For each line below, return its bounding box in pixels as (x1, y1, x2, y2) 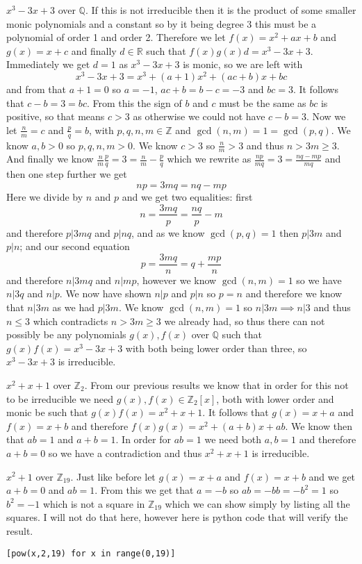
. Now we (306, 109, 346, 124)
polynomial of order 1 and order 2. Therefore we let (6, 30, 226, 44)
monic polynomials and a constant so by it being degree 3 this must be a (6, 16, 317, 31)
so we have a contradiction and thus (48, 445, 202, 460)
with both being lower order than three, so (125, 340, 307, 355)
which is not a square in (42, 496, 145, 511)
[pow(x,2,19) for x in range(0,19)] (6, 548, 176, 558)
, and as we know (131, 225, 205, 240)
